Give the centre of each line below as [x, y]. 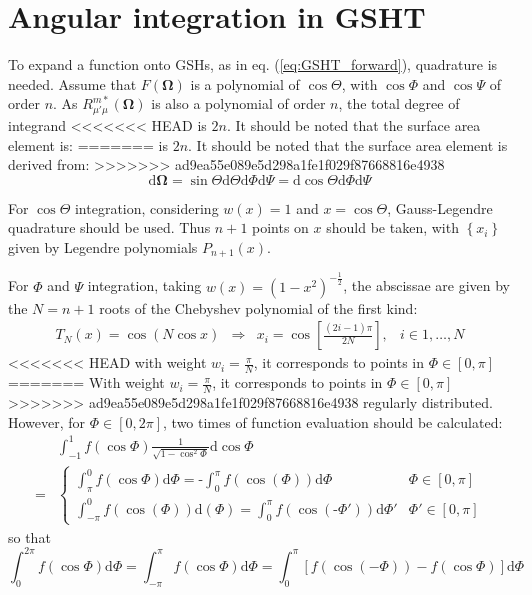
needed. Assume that [72, 83]
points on [280, 227]
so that [29, 536]
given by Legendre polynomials [103, 247]
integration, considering [146, 207]
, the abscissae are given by [426, 285]
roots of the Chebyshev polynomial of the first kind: [258, 307]
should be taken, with [392, 227]
